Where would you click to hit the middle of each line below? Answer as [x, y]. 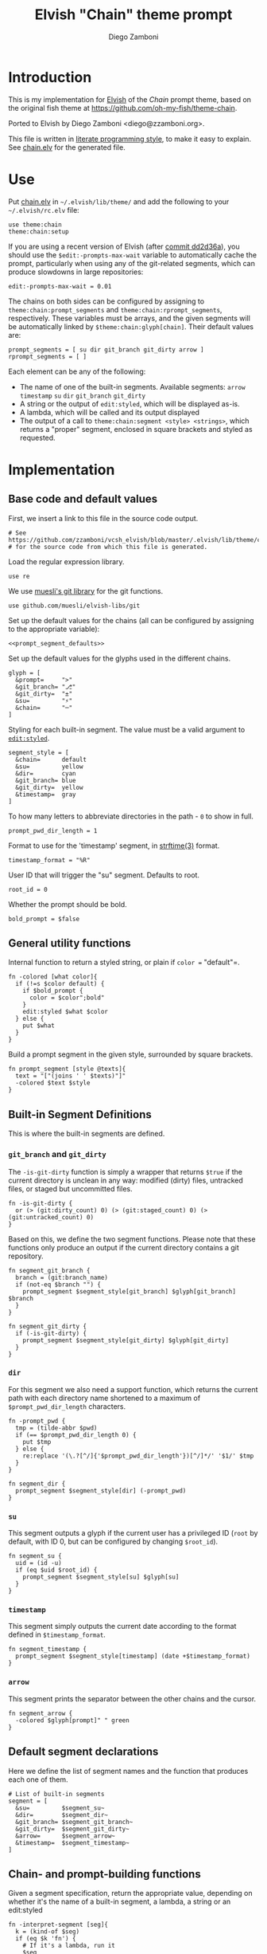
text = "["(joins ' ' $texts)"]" [71, 1076]
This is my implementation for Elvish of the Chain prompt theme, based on [130, 99]
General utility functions [70, 943]
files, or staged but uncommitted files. [70, 1188]
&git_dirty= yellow [49, 787]
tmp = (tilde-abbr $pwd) [56, 1428]
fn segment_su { [35, 1556]
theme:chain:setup [39, 231]
